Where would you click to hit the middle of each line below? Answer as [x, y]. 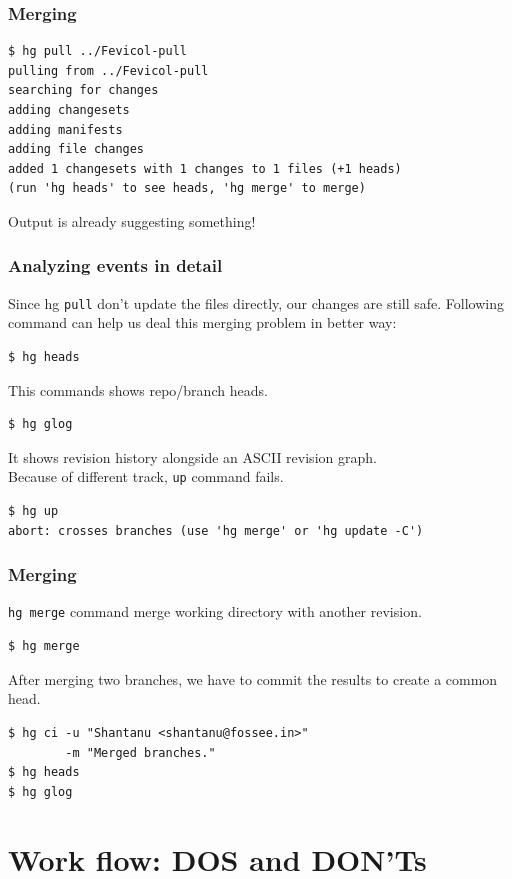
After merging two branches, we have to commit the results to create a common [253, 678]
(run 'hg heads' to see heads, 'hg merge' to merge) [187, 188]
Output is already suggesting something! [132, 220]
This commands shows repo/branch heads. [138, 389]
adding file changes [76, 149]
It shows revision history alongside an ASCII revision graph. [192, 456]
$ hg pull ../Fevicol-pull [97, 51]
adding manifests [65, 129]
